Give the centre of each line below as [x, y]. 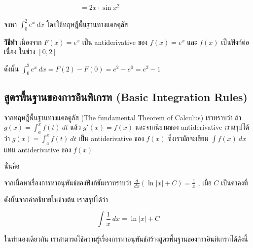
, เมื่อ [205, 182]
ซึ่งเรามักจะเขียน [188, 138]
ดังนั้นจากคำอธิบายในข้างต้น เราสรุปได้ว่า [56, 199]
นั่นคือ [12, 166]
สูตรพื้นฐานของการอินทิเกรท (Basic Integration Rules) [126, 96]
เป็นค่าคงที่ [235, 182]
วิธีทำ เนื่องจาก [23, 42]
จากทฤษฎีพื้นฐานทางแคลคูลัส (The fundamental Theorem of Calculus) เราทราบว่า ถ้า [123, 117]
